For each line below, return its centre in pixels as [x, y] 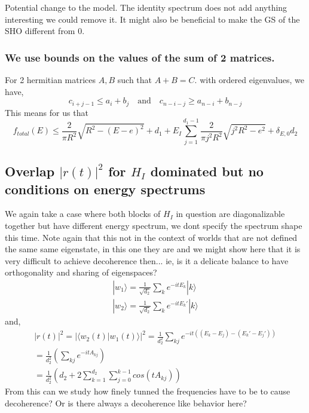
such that [135, 79]
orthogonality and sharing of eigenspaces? [81, 272]
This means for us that [47, 112]
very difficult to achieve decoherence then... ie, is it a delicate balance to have [147, 260]
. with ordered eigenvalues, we [249, 79]
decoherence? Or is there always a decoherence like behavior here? [126, 403]
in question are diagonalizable [230, 214]
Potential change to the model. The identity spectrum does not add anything [146, 7]
